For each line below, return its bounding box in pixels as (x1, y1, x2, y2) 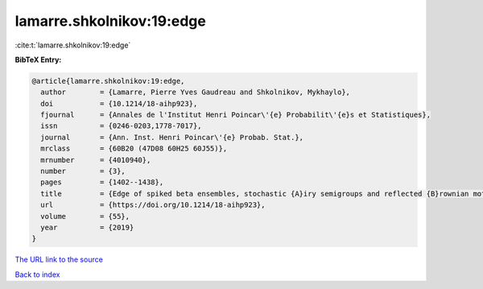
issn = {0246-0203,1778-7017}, (40, 122, 202, 130)
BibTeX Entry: (14, 55, 62, 64)
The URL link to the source (14, 254, 104, 265)
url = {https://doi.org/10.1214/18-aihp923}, (40, 200, 266, 209)
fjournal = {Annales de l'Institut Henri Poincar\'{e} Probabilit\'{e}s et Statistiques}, (40, 110, 431, 120)
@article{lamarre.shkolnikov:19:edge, (31, 76, 185, 85)
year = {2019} (40, 223, 134, 232)
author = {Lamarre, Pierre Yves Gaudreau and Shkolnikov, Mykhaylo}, (40, 88, 350, 97)
